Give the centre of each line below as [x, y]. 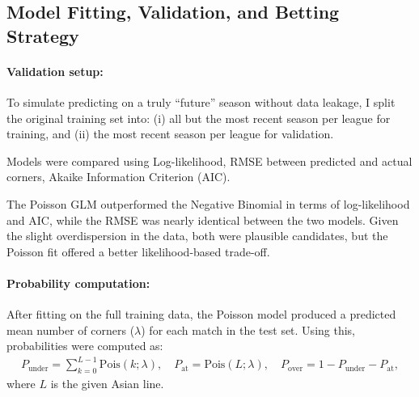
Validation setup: [55, 71]
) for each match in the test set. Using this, [248, 329]
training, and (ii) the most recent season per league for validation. [170, 134]
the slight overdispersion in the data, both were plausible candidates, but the [197, 236]
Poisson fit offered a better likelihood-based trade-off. [138, 251]
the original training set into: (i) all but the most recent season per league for [199, 118]
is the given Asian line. [107, 384]
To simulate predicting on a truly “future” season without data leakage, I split [201, 101]
